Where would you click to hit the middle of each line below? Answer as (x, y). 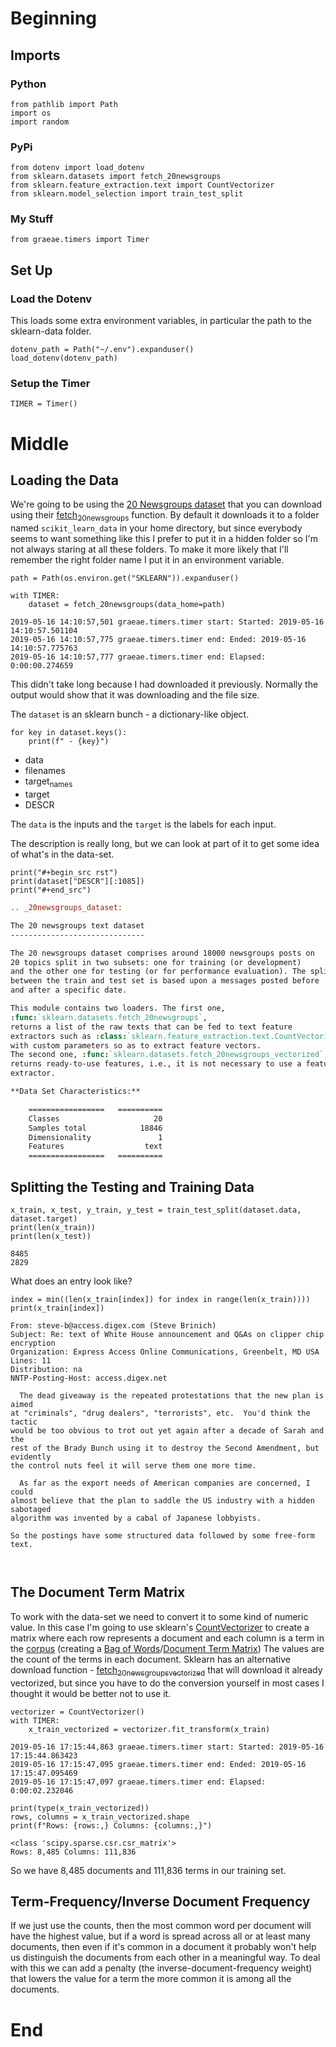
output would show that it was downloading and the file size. (135, 695)
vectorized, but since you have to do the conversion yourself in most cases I (167, 1683)
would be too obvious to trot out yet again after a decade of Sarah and (167, 1430)
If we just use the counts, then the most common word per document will (161, 1926)
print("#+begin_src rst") (64, 873)
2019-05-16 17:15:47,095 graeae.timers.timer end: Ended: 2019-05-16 (158, 1764)
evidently (31, 1457)
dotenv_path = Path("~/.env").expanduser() (102, 350)
